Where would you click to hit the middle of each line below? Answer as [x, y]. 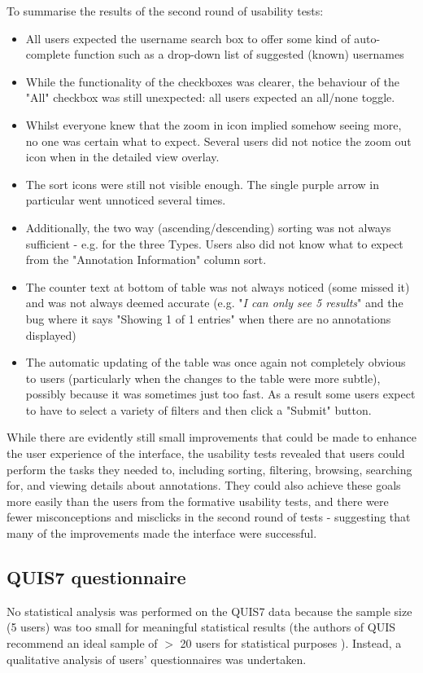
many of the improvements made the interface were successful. [162, 533]
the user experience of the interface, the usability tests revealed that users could [206, 453]
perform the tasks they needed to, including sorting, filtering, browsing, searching [209, 469]
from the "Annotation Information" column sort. [146, 260]
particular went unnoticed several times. [126, 200]
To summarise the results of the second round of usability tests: [165, 11]
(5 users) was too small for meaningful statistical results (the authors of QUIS [201, 627]
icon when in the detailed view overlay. [122, 157]
